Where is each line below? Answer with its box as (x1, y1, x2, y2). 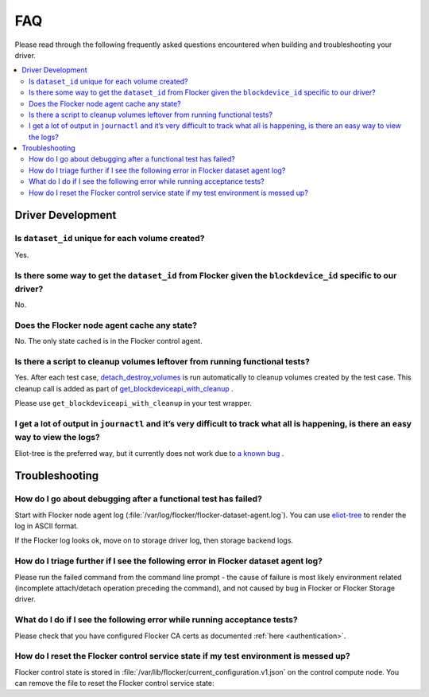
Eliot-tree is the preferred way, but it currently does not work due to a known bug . (14, 448, 284, 458)
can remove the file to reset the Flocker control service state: (14, 679, 214, 688)
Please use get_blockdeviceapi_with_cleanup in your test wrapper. (14, 399, 252, 408)
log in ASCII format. (14, 521, 79, 531)
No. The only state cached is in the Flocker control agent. (14, 337, 203, 346)
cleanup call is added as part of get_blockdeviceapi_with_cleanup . (14, 384, 234, 393)
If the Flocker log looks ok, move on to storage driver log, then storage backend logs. (14, 535, 294, 545)
